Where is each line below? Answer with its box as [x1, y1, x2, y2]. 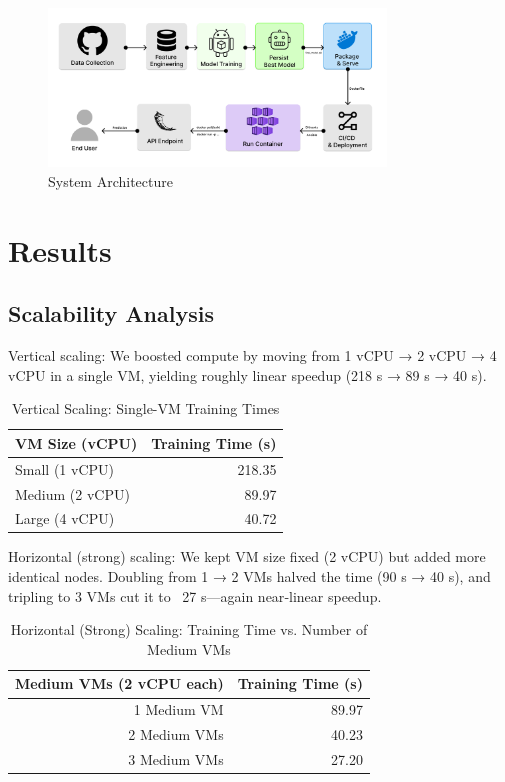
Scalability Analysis [8, 298, 214, 329]
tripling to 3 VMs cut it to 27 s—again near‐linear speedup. [8, 585, 382, 606]
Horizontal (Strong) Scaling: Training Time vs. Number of [10, 619, 368, 640]
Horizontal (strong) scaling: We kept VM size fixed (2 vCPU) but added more [8, 546, 486, 567]
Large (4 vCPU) [15, 508, 115, 529]
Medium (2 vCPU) [15, 483, 130, 504]
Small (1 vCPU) [15, 458, 114, 479]
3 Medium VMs [128, 748, 224, 769]
